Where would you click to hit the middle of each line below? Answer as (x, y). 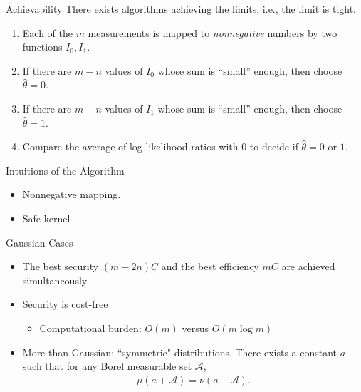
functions (42, 47)
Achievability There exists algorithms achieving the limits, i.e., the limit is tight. (181, 9)
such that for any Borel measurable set (107, 366)
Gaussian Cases (40, 242)
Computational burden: (90, 327)
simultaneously (55, 280)
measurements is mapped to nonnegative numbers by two (213, 32)
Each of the (47, 32)
